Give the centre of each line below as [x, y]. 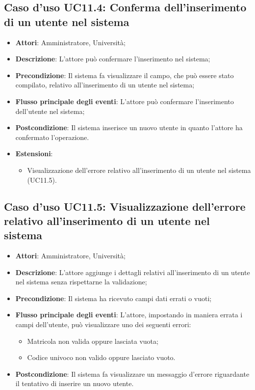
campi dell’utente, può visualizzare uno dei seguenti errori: [103, 324]
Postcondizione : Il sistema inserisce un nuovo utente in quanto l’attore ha [129, 127]
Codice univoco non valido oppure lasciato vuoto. [101, 357]
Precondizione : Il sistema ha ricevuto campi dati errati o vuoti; [114, 298]
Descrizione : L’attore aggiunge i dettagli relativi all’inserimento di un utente [133, 272]
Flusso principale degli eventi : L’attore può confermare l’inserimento [125, 101]
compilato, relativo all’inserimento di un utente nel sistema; [105, 85]
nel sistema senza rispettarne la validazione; [81, 282]
